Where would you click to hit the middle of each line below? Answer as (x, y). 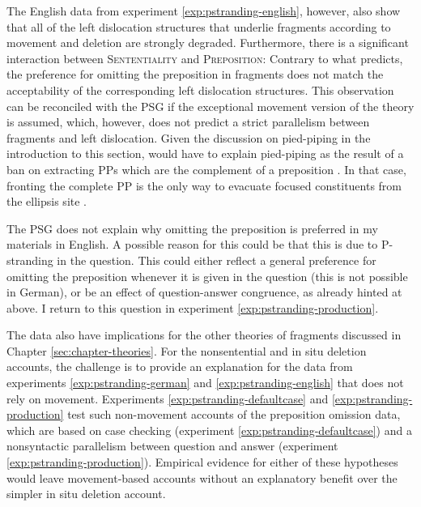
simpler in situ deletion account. (86, 494)
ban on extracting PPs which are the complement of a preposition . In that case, (206, 169)
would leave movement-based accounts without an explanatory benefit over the (202, 477)
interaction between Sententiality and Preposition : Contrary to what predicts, (205, 58)
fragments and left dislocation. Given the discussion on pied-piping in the (189, 137)
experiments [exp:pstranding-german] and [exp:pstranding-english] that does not (205, 383)
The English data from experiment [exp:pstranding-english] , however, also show (204, 11)
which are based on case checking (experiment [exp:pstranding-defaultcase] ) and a (209, 430)
